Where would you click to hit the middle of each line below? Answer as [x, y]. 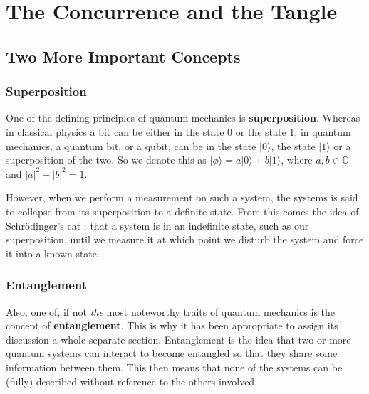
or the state [261, 131]
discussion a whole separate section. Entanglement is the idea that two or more [178, 339]
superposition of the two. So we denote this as [106, 160]
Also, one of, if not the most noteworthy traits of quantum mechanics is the [171, 311]
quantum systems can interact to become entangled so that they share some [172, 353]
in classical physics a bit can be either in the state [115, 131]
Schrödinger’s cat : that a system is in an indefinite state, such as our [157, 225]
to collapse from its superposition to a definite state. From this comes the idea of [182, 211]
